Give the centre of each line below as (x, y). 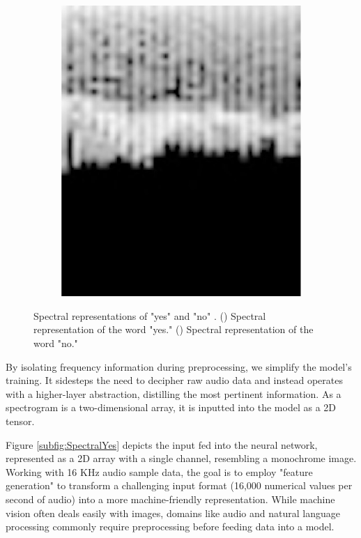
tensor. (20, 421)
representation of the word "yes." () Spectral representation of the (174, 329)
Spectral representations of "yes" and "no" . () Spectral (150, 315)
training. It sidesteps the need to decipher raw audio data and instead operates (174, 380)
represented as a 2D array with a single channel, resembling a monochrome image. (181, 458)
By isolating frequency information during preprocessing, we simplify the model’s (179, 366)
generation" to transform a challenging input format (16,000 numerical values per (179, 485)
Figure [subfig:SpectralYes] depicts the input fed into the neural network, (162, 444)
